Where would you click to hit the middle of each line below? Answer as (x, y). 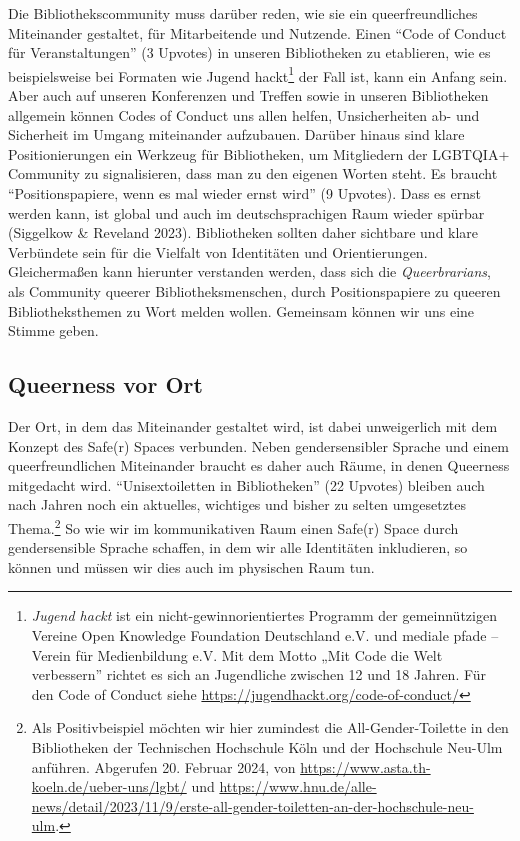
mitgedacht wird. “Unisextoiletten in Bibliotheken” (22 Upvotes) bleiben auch (246, 484)
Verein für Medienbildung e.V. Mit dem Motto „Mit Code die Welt (237, 654)
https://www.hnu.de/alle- (298, 786)
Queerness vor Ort (105, 384)
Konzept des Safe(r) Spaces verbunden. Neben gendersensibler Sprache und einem (259, 445)
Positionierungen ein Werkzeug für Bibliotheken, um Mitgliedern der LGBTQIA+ (259, 153)
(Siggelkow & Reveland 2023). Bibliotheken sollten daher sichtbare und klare (243, 232)
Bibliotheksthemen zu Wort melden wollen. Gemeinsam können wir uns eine (241, 310)
